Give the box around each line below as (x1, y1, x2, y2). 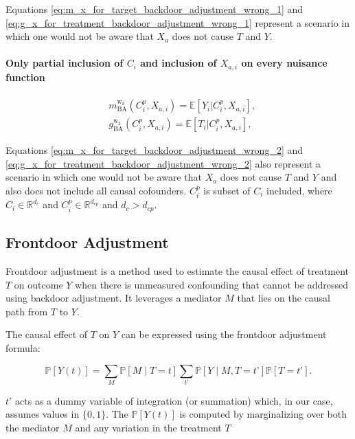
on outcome (14, 277, 63, 291)
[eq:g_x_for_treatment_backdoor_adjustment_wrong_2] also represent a (5, 156, 321, 170)
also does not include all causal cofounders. (5, 183, 187, 197)
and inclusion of (140, 56, 217, 70)
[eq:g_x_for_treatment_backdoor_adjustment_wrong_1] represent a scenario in (5, 15, 350, 30)
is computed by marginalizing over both (179, 407, 347, 421)
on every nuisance (241, 56, 328, 70)
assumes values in (5, 407, 80, 421)
